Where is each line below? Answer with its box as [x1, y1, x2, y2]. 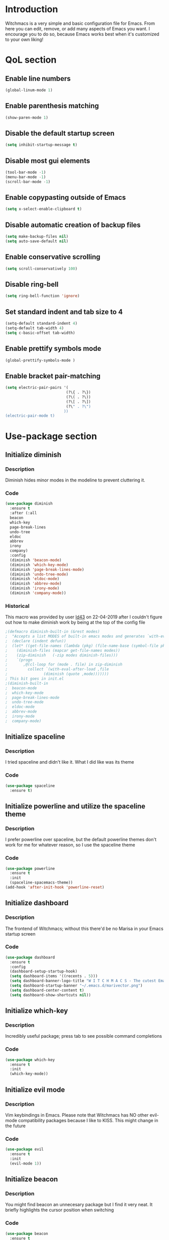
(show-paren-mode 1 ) [5, 115, 49, 120]
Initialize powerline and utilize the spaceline [5, 802, 146, 810]
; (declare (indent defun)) [5, 639, 66, 644]
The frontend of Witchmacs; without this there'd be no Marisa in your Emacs [5, 925, 163, 932]
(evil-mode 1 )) [10, 1161, 42, 1166]
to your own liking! [5, 36, 44, 42]
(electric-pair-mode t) [5, 413, 55, 418]
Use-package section [5, 430, 97, 442]
